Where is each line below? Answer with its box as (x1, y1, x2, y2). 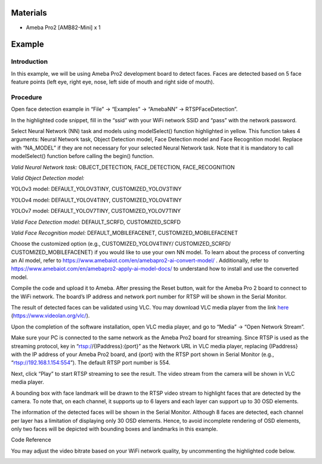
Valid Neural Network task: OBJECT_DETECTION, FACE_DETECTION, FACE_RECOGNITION (11, 163, 235, 171)
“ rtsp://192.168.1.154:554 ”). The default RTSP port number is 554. (11, 359, 171, 366)
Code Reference (11, 436, 51, 444)
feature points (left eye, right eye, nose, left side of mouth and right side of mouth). (11, 78, 215, 86)
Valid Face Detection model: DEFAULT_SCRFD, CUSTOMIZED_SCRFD (11, 218, 181, 225)
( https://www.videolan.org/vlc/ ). (11, 312, 90, 319)
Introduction (11, 57, 48, 66)
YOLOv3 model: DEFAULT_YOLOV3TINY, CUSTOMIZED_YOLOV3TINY (11, 185, 182, 193)
